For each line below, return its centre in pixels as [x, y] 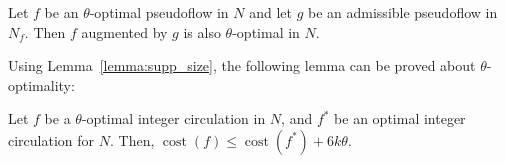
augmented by [124, 31]
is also [202, 31]
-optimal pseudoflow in [159, 12]
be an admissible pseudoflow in [403, 12]
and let [270, 12]
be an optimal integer [400, 118]
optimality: [41, 84]
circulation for [51, 139]
